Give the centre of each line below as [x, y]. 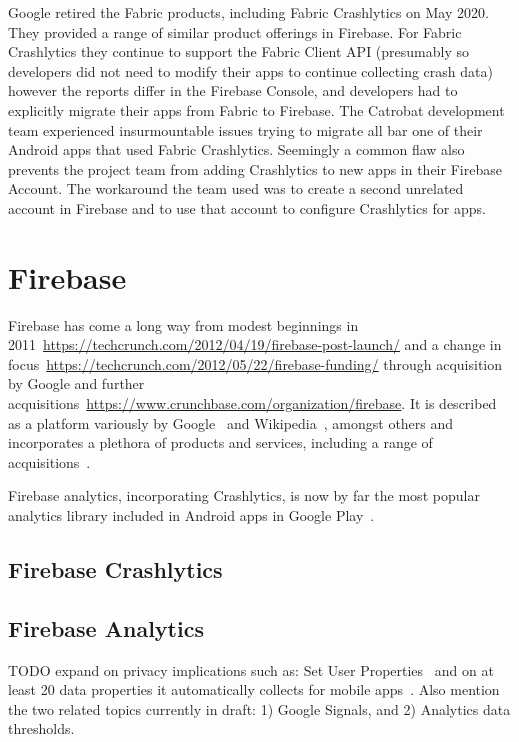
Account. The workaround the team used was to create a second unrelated [236, 188]
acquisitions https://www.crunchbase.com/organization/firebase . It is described [252, 403]
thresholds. [41, 728]
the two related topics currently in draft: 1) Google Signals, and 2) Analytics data [259, 708]
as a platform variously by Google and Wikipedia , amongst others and [231, 422]
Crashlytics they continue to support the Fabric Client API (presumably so [239, 51]
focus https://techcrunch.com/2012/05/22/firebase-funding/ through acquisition [255, 363]
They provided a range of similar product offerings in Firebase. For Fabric [235, 31]
